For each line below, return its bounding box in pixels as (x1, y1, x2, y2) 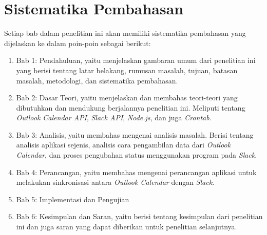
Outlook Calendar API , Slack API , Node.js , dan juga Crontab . (16, 112, 212, 123)
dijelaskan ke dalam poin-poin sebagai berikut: (4, 37, 151, 48)
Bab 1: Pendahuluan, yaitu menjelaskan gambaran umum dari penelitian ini (16, 55, 256, 66)
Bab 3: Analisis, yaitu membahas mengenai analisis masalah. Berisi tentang (16, 129, 254, 140)
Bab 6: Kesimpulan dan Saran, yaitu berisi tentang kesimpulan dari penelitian (16, 211, 263, 222)
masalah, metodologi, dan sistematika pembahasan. (16, 75, 178, 86)
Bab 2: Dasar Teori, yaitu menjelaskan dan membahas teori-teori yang (16, 92, 238, 103)
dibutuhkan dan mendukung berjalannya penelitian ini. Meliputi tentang (16, 102, 245, 113)
